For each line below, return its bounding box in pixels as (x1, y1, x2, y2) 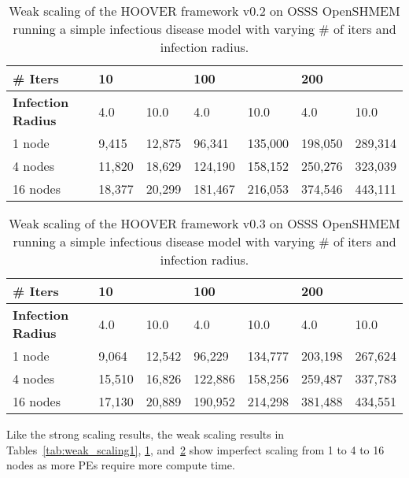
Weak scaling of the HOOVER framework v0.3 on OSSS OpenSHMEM (9, 214, 400, 232)
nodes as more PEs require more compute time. (6, 457, 235, 473)
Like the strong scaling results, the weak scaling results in (6, 426, 285, 442)
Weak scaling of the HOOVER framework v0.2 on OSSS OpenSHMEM (9, 2, 400, 20)
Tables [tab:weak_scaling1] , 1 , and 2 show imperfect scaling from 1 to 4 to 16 (6, 441, 385, 458)
